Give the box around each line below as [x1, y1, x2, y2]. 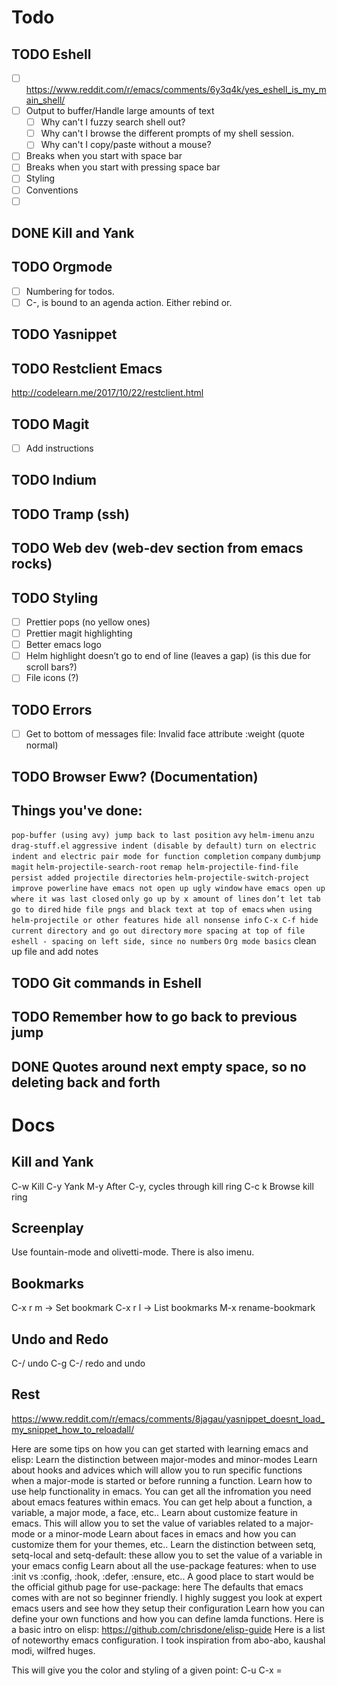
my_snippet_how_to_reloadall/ [11, 1423, 135, 1435]
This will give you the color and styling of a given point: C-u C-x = [11, 1664, 283, 1676]
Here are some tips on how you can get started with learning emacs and [11, 1442, 309, 1455]
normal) [25, 739, 59, 751]
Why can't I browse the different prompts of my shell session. [40, 127, 295, 140]
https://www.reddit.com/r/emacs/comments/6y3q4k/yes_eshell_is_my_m [25, 84, 327, 96]
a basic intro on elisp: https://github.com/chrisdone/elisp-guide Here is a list [11, 1623, 326, 1635]
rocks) [11, 556, 53, 573]
